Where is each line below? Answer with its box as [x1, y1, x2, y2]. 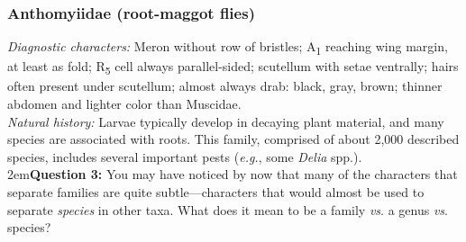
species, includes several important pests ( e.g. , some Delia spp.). [7, 147, 362, 166]
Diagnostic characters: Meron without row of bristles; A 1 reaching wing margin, [7, 37, 448, 58]
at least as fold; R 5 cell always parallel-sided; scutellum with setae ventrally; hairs [7, 57, 459, 78]
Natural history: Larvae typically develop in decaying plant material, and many [7, 112, 444, 130]
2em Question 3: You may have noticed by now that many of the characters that [7, 165, 458, 184]
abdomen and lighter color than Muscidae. [7, 94, 242, 113]
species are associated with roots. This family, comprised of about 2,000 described [7, 130, 460, 148]
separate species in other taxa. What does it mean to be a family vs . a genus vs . [7, 200, 448, 219]
